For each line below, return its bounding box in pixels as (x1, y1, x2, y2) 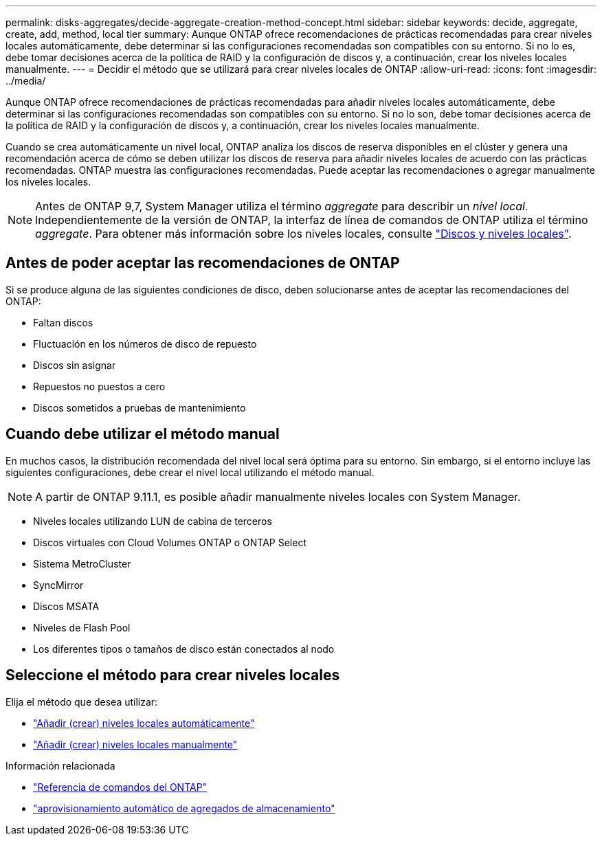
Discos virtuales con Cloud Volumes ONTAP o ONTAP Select (33, 536, 307, 548)
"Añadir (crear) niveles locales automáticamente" (33, 717, 255, 729)
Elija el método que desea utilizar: (5, 695, 158, 708)
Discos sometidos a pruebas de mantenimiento (33, 401, 246, 414)
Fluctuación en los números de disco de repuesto (33, 337, 257, 350)
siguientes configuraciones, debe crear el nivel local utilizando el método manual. (5, 466, 375, 478)
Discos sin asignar (33, 359, 116, 371)
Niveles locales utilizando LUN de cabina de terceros (33, 515, 272, 527)
